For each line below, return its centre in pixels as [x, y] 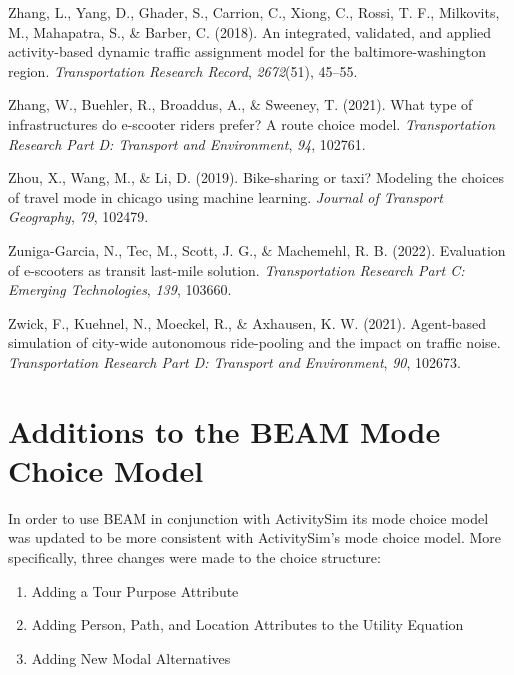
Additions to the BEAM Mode [224, 430]
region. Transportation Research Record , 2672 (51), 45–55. [183, 70]
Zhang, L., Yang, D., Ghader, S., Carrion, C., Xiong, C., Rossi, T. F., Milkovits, [254, 12]
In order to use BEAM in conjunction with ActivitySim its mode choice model [248, 517]
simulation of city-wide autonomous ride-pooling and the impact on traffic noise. [254, 342]
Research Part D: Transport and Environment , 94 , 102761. [187, 143]
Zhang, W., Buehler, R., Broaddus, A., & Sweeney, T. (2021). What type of [240, 104]
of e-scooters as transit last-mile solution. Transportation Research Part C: [236, 269]
